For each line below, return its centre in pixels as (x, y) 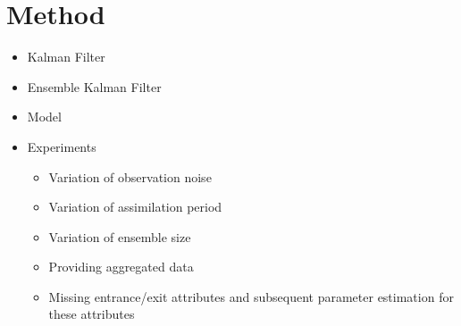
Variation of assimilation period (135, 207)
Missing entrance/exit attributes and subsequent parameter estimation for (251, 296)
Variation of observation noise (130, 176)
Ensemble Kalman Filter (94, 86)
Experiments (62, 146)
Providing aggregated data (121, 267)
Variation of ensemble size (120, 236)
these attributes (92, 314)
